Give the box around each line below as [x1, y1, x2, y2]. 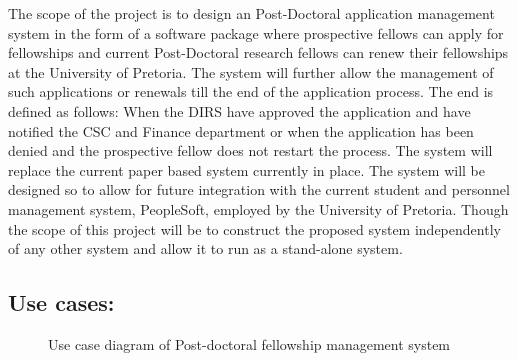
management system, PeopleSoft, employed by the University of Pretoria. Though [8, 198, 509, 219]
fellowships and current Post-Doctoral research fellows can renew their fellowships [8, 42, 509, 63]
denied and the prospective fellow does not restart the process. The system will [8, 140, 493, 161]
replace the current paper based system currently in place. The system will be [8, 159, 485, 180]
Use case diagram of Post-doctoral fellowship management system [48, 333, 451, 354]
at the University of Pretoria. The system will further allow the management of [8, 61, 494, 82]
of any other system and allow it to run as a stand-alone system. [8, 238, 403, 259]
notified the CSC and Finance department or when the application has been [8, 120, 474, 141]
